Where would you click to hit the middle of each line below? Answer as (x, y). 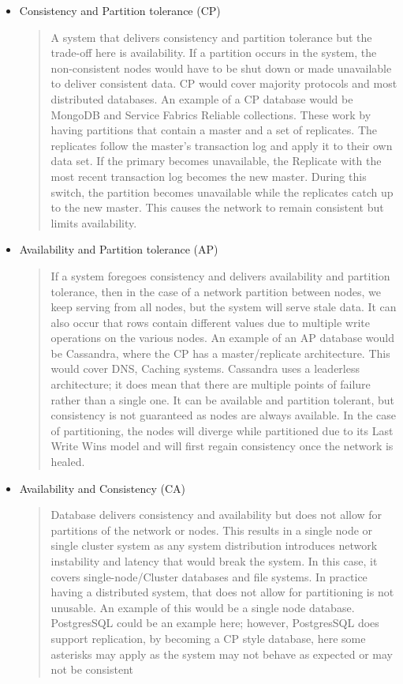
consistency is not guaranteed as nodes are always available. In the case (223, 415)
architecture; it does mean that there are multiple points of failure (211, 384)
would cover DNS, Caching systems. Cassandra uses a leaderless (205, 368)
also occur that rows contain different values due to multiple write (211, 322)
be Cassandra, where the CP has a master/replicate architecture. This (220, 353)
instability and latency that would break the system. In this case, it (214, 561)
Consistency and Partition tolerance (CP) (120, 10)
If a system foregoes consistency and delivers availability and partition (220, 275)
